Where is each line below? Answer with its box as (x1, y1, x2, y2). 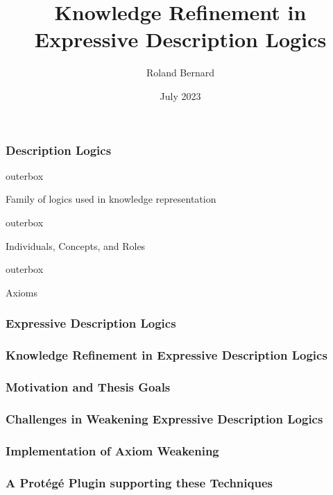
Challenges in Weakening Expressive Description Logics (6, 410, 323, 427)
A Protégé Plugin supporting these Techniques (6, 473, 273, 491)
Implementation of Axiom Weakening (6, 442, 219, 459)
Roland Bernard (146, 65, 215, 80)
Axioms (6, 285, 37, 299)
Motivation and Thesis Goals (6, 378, 171, 395)
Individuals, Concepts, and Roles (6, 238, 146, 253)
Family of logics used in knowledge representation (6, 192, 216, 206)
